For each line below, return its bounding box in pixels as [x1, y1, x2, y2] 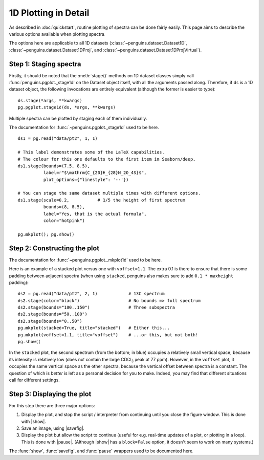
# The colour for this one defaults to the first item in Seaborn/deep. [18, 156, 196, 162]
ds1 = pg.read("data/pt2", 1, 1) [18, 136, 98, 141]
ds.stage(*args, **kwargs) [18, 98, 83, 103]
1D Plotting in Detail [9, 7, 89, 18]
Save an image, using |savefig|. [21, 425, 85, 431]
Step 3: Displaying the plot [9, 390, 91, 398]
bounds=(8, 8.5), [43, 204, 85, 210]
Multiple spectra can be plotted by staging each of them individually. [9, 115, 147, 121]
